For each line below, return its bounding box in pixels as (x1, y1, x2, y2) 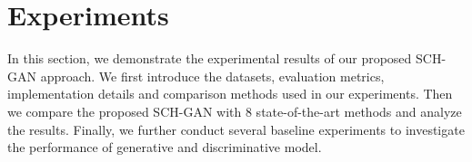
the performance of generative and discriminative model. (7, 138, 322, 157)
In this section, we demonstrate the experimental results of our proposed (7, 49, 412, 68)
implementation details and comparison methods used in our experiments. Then (7, 84, 453, 103)
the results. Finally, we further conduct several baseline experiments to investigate (7, 119, 465, 138)
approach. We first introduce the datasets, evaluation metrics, (40, 66, 385, 85)
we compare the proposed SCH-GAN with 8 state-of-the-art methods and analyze (7, 101, 462, 120)
